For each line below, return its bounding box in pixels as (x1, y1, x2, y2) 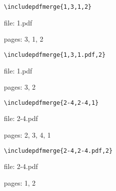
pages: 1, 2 (4, 177, 36, 188)
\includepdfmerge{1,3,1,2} (4, 3, 92, 10)
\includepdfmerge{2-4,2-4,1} (4, 99, 99, 106)
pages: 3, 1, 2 (4, 34, 44, 44)
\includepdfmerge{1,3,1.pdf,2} (4, 51, 106, 58)
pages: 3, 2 (4, 82, 36, 92)
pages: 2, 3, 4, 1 (4, 129, 51, 140)
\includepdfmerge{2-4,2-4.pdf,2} (4, 147, 113, 154)
